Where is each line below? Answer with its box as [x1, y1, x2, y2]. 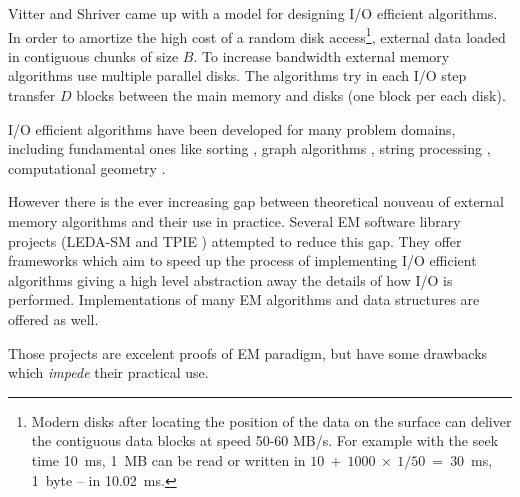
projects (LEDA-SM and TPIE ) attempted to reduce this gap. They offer [8, 230, 462, 251]
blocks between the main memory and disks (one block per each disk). [76, 85, 506, 106]
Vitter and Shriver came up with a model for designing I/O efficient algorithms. [8, 3, 498, 23]
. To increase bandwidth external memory [193, 45, 450, 66]
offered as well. [8, 308, 99, 329]
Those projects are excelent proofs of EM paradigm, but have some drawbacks [8, 342, 488, 363]
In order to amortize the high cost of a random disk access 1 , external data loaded [8, 23, 506, 47]
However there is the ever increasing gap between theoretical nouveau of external [8, 191, 504, 212]
